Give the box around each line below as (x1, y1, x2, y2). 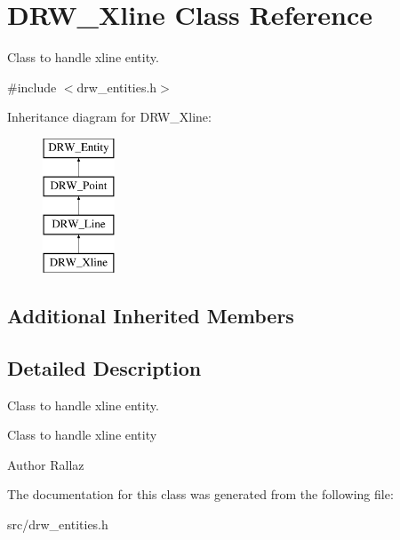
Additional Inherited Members (7, 302, 294, 330)
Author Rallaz (7, 455, 84, 473)
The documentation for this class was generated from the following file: (7, 485, 394, 504)
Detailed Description (7, 353, 202, 381)
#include (7, 77, 57, 96)
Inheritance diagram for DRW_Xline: (7, 107, 212, 126)
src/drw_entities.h (7, 515, 108, 534)
